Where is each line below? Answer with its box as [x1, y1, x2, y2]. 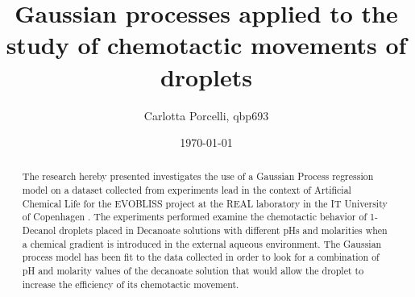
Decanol [22, 224, 56, 237]
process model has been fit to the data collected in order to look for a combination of [22, 250, 380, 264]
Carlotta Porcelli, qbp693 [143, 107, 269, 123]
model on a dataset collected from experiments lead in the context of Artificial [22, 183, 351, 197]
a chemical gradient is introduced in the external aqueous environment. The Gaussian [22, 236, 382, 250]
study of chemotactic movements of [6, 28, 407, 61]
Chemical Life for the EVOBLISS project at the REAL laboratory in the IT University [22, 196, 388, 210]
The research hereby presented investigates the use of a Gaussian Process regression [22, 169, 374, 183]
